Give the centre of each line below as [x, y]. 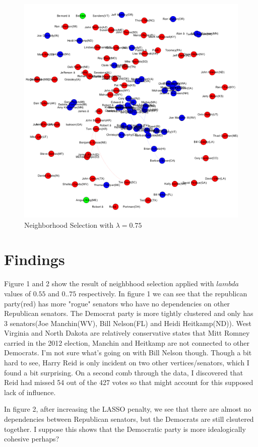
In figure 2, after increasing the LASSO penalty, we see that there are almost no [128, 409]
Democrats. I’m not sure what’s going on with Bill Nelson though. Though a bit [128, 353]
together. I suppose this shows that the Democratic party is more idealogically [125, 429]
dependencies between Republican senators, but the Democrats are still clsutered [129, 419]
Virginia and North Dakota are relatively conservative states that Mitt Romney [127, 333]
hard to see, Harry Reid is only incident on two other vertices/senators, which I [127, 363]
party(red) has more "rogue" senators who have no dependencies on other [117, 303]
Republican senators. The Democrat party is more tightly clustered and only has [129, 313]
